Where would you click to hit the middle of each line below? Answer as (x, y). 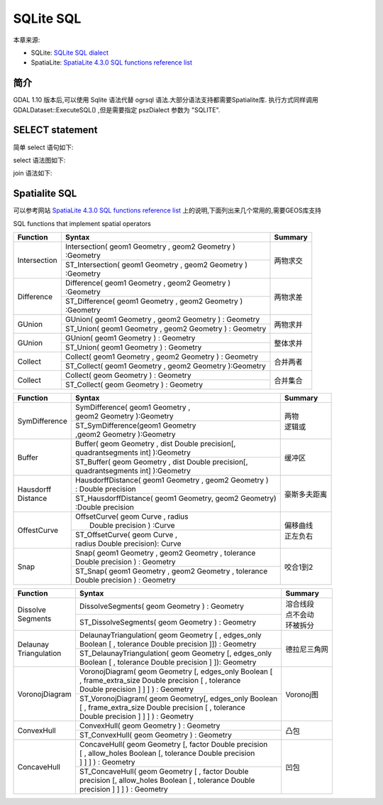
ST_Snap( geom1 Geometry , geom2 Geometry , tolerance (171, 571)
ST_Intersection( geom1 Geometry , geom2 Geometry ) (156, 265)
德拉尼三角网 (307, 649)
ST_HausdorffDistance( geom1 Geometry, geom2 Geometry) (176, 498)
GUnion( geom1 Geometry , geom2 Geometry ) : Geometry (162, 319)
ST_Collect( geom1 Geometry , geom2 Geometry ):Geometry (165, 366)
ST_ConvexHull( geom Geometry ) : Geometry (155, 735)
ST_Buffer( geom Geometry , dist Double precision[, (161, 462)
